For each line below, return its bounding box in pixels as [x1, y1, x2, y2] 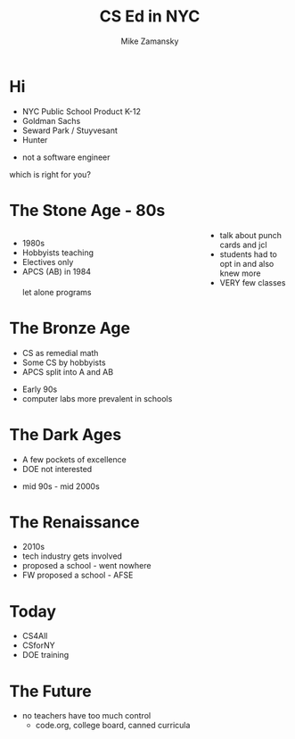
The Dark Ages [9, 424, 122, 444]
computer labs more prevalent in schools [21, 393, 173, 403]
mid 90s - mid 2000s [21, 480, 100, 492]
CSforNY [21, 640, 55, 651]
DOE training [21, 650, 70, 660]
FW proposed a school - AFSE [21, 569, 134, 581]
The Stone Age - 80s [9, 200, 166, 220]
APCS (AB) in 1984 [21, 266, 92, 277]
